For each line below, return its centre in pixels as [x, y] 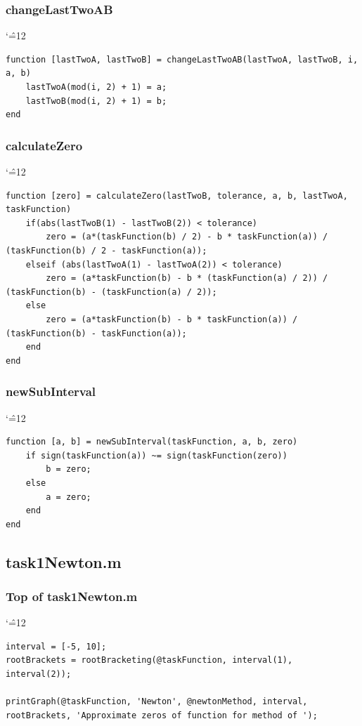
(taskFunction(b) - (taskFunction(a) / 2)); [111, 292]
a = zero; [69, 497]
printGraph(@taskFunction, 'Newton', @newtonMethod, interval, [157, 702]
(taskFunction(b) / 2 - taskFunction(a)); [106, 250]
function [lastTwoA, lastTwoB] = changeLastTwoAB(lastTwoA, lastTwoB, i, [182, 59]
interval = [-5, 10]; [56, 646]
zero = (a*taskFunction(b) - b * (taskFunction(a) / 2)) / [187, 278]
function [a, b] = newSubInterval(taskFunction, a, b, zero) [152, 442]
